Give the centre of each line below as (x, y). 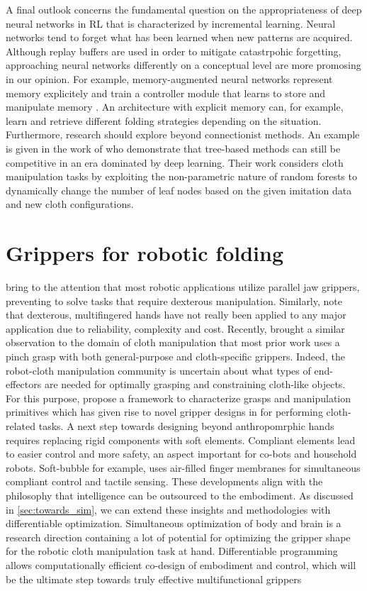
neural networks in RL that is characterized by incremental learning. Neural (171, 23)
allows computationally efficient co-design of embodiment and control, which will (181, 564)
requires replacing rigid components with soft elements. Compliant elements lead (181, 440)
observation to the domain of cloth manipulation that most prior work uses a (173, 342)
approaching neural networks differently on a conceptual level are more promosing (183, 65)
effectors (24, 384)
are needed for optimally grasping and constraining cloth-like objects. (195, 384)
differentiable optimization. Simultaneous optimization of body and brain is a (174, 523)
